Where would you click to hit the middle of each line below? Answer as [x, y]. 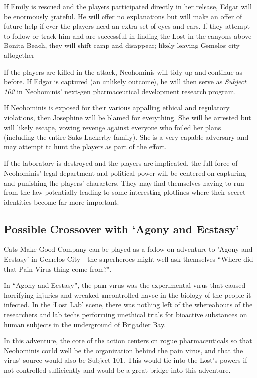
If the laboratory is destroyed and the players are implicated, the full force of [121, 163]
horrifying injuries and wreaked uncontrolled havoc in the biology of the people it [128, 295]
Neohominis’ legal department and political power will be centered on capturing [125, 172]
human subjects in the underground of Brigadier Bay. [85, 324]
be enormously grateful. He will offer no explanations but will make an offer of [123, 16]
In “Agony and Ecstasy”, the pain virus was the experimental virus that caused [125, 285]
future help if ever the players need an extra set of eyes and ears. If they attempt [127, 26]
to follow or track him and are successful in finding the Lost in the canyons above [128, 35]
